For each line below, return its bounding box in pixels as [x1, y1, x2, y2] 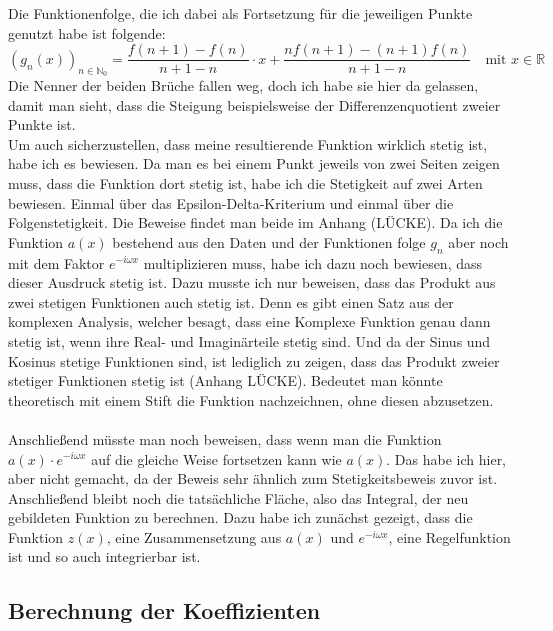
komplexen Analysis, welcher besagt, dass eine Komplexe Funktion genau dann [8, 311, 491, 332]
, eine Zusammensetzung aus [106, 526, 282, 547]
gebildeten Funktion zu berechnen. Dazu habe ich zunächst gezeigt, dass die [8, 507, 473, 528]
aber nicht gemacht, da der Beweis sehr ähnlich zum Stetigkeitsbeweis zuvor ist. [8, 468, 498, 489]
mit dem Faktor [8, 252, 105, 273]
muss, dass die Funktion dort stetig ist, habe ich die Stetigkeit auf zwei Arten [8, 172, 483, 193]
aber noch [448, 231, 509, 252]
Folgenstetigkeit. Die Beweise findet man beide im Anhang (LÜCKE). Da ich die [8, 212, 503, 233]
